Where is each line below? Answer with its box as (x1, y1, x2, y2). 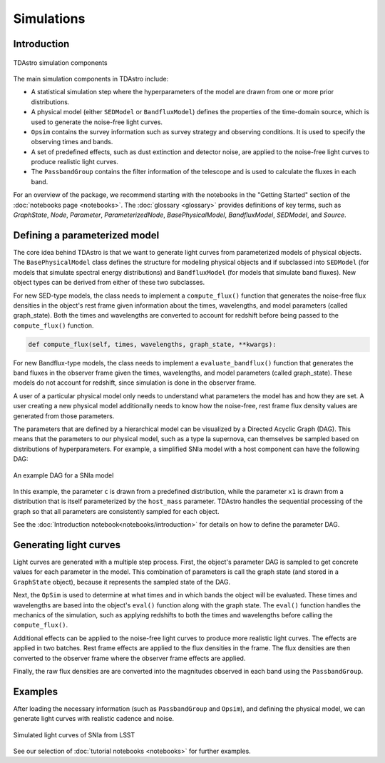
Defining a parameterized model (13, 229, 160, 241)
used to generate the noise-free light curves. (31, 118, 163, 126)
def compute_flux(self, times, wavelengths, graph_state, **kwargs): (28, 340, 277, 348)
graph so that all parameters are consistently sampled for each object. (13, 507, 220, 515)
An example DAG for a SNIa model (13, 471, 114, 480)
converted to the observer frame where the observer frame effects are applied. (13, 654, 246, 662)
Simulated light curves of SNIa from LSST (13, 730, 135, 739)
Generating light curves (13, 539, 121, 551)
